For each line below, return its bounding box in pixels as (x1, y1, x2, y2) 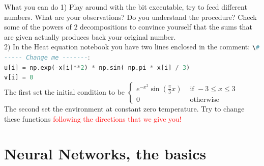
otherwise (190, 96, 220, 103)
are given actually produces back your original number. (4, 31, 176, 42)
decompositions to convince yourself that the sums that (80, 21, 252, 32)
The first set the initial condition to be (4, 87, 125, 97)
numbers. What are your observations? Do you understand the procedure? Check (4, 11, 257, 22)
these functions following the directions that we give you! (4, 113, 182, 124)
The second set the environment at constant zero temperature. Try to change (4, 103, 245, 114)
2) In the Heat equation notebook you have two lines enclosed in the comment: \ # (4, 41, 260, 52)
